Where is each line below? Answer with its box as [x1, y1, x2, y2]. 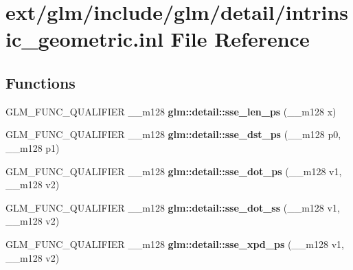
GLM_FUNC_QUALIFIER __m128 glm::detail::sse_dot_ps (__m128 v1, [5, 164, 342, 178]
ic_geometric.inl [5, 25, 163, 53]
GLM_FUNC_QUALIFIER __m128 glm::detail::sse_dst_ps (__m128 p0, [5, 127, 341, 142]
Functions [5, 71, 76, 93]
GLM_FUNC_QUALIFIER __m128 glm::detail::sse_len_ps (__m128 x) [5, 104, 337, 118]
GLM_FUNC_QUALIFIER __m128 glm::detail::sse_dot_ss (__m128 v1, [5, 200, 340, 214]
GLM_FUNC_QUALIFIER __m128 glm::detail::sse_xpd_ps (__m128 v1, [5, 236, 344, 251]
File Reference [170, 25, 310, 53]
